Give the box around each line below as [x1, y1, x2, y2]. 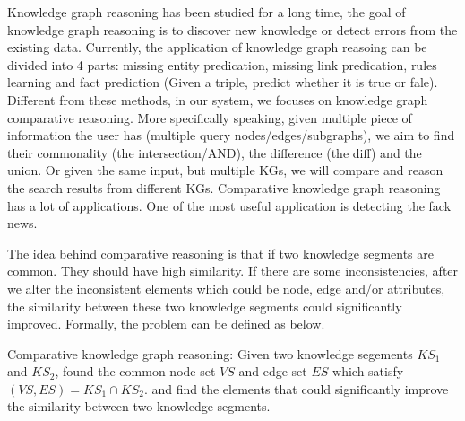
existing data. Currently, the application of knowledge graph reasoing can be [7, 38, 427, 57]
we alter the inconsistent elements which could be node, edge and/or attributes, [7, 278, 445, 297]
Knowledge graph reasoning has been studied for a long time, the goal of [7, 3, 406, 21]
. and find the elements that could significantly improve [143, 379, 449, 398]
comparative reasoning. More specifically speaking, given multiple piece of [7, 108, 412, 127]
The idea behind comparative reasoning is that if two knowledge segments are [7, 243, 434, 262]
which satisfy [332, 362, 404, 381]
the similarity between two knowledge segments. [7, 397, 271, 416]
